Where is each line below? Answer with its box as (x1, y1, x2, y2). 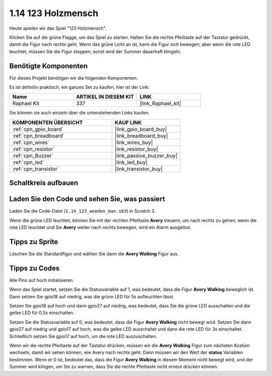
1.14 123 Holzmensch (9, 8, 98, 19)
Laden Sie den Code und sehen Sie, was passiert (9, 195, 166, 204)
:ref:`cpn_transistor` (12, 165, 59, 172)
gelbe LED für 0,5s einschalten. (9, 310, 75, 316)
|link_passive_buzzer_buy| (114, 152, 177, 159)
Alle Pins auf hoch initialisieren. (9, 277, 74, 283)
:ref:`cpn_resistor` (12, 145, 55, 152)
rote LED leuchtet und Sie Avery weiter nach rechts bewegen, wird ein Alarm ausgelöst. (9, 224, 191, 230)
